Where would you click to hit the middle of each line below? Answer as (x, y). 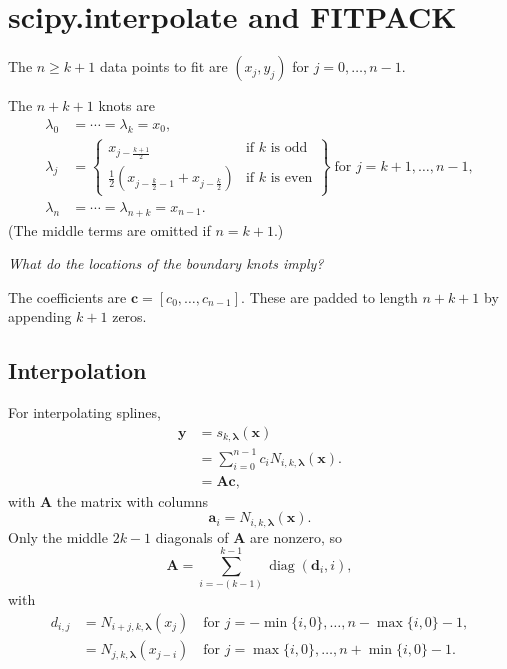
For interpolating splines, (84, 412)
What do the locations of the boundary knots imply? (166, 263)
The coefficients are (67, 296)
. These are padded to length (329, 296)
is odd (289, 147)
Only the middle (58, 536)
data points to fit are (163, 66)
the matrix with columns (132, 500)
